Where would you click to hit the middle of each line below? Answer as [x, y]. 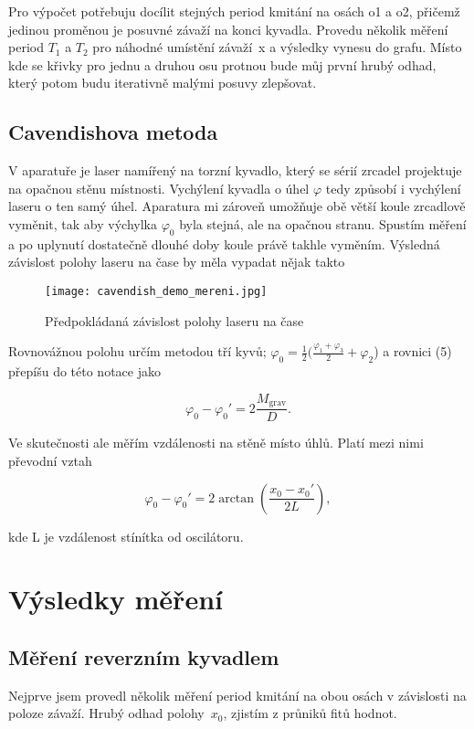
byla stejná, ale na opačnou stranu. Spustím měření [323, 223]
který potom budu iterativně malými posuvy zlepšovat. [163, 83]
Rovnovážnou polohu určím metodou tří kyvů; [137, 351]
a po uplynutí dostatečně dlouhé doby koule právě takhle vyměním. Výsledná [224, 243]
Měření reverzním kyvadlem [144, 656]
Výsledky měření [116, 599]
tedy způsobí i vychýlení [393, 188]
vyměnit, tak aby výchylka [83, 223]
